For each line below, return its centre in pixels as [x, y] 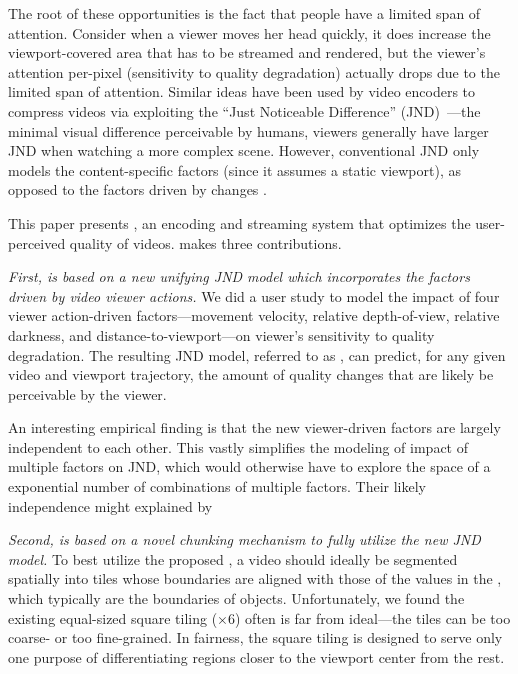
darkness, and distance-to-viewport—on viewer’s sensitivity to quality [221, 334]
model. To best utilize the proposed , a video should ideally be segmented [233, 558]
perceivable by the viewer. [87, 393]
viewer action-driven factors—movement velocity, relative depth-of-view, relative [254, 315]
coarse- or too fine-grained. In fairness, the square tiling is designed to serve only [255, 637]
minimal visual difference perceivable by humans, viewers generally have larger [248, 130]
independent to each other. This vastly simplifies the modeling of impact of [238, 446]
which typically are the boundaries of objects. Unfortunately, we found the [236, 598]
